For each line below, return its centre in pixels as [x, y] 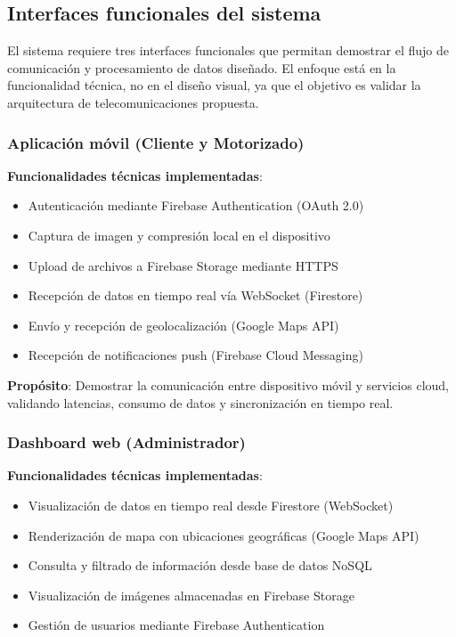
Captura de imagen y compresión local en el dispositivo [179, 235]
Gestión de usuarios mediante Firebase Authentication [176, 625]
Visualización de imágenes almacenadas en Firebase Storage [191, 595]
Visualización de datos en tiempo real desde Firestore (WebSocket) [211, 505]
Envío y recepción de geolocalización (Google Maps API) [183, 325]
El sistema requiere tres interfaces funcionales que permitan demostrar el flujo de [228, 50]
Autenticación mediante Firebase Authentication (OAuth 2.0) [196, 205]
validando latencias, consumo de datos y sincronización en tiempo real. [200, 402]
